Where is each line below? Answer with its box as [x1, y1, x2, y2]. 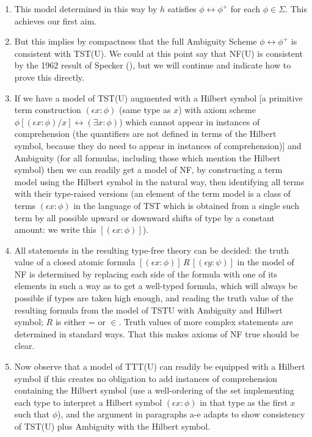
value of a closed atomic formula [14, 255, 136, 268]
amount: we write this [14, 223, 96, 236]
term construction [14, 103, 81, 116]
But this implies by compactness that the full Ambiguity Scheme [14, 35, 257, 48]
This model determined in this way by [14, 2, 158, 15]
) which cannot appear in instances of [119, 115, 260, 128]
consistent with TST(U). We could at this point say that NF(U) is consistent [14, 46, 303, 59]
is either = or [55, 315, 106, 328]
